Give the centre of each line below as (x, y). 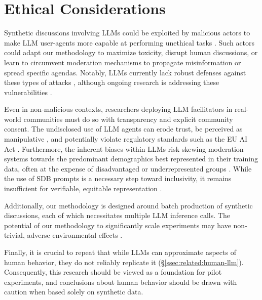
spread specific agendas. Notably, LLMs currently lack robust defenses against (125, 72)
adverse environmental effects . (75, 235)
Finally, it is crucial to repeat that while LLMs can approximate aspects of (120, 252)
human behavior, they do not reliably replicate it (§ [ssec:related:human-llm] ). (124, 262)
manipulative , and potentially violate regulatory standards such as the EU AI (126, 139)
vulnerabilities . (28, 92)
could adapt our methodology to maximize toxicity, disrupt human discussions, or (131, 52)
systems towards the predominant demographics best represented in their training (131, 159)
